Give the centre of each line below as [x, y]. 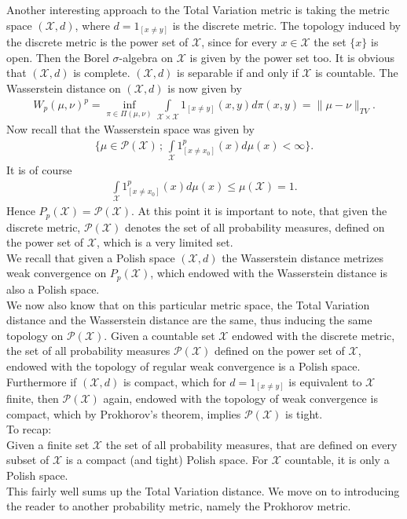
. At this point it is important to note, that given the [259, 211]
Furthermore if [42, 381]
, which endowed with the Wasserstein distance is [269, 273]
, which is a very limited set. [165, 242]
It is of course [39, 170]
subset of [28, 460]
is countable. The [357, 73]
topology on [35, 335]
